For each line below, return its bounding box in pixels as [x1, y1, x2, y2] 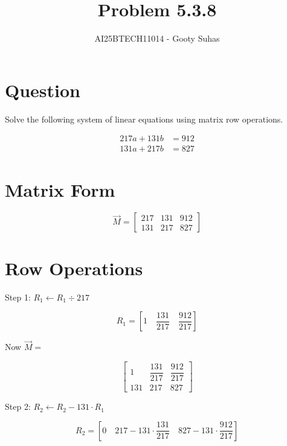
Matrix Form [5, 177, 115, 202]
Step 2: [5, 400, 31, 413]
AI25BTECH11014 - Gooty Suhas [94, 32, 220, 45]
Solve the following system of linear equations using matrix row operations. [5, 112, 283, 125]
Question [5, 77, 80, 102]
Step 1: [5, 290, 31, 303]
